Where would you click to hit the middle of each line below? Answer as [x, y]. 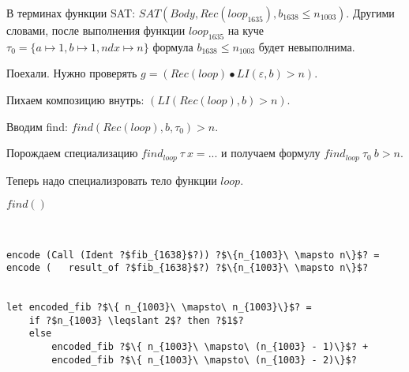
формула [173, 46]
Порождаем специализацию [72, 153]
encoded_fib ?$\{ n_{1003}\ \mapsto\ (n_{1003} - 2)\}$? [204, 360]
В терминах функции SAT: [71, 13]
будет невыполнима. [307, 46]
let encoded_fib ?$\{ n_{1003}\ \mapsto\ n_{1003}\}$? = [159, 308]
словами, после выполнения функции [96, 30]
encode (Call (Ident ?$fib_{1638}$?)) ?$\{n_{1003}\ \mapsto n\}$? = [193, 255]
